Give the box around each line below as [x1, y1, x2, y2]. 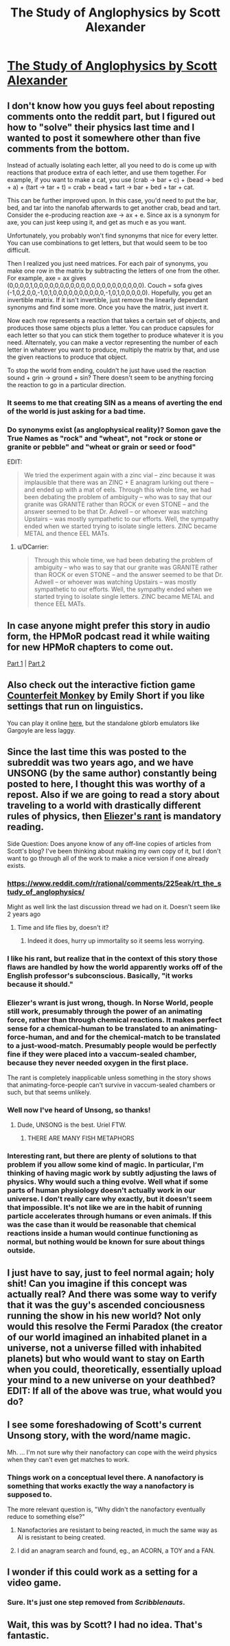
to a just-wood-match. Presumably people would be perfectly [7, 1040, 217, 1050]
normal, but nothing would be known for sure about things [7, 1237, 205, 1247]
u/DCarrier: [16, 542, 49, 551]
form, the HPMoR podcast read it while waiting [7, 630, 211, 642]
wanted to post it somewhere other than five [7, 132, 201, 144]
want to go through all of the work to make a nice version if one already [7, 854, 209, 862]
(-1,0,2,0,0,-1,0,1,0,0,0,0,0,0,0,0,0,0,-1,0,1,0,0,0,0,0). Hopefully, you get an [7, 288, 212, 297]
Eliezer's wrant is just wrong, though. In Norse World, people [7, 998, 214, 1007]
